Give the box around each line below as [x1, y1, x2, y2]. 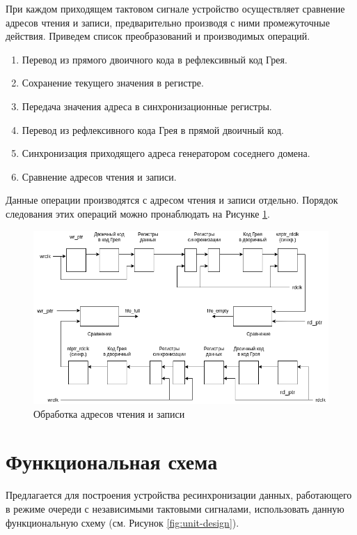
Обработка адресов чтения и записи [33, 406, 185, 421]
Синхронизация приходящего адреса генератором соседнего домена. [22, 146, 310, 160]
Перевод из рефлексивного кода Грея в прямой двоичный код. [22, 122, 284, 137]
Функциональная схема [6, 447, 218, 476]
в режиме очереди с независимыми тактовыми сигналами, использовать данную [6, 501, 344, 515]
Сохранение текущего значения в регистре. [22, 75, 204, 90]
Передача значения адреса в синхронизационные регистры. [22, 98, 272, 113]
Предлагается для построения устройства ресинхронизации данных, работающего [6, 488, 352, 502]
